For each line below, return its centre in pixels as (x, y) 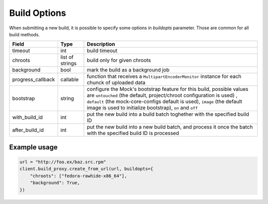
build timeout (102, 51)
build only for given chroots (119, 61)
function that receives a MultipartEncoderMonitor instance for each (164, 76)
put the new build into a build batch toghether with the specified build (168, 114)
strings (68, 64)
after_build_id (28, 130)
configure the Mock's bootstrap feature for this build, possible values (168, 89)
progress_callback (33, 79)
